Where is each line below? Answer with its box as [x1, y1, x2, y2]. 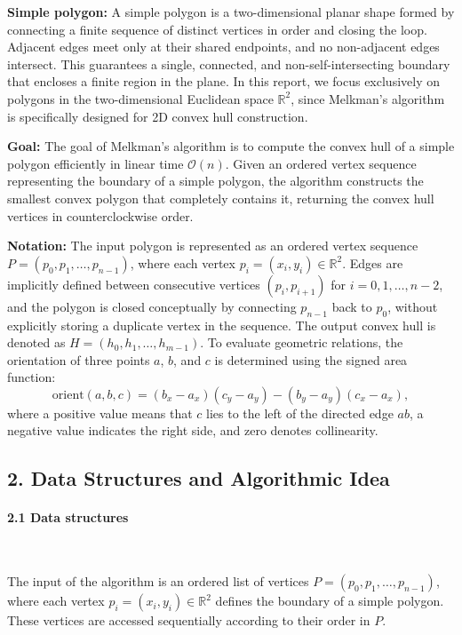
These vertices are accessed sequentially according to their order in [7, 611, 370, 630]
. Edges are [342, 253, 403, 272]
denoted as [7, 333, 66, 352]
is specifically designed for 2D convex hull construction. [7, 107, 308, 125]
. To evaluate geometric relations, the [200, 333, 403, 352]
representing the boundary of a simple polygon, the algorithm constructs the [7, 171, 424, 190]
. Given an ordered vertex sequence [225, 154, 417, 172]
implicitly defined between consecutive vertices [7, 274, 260, 293]
